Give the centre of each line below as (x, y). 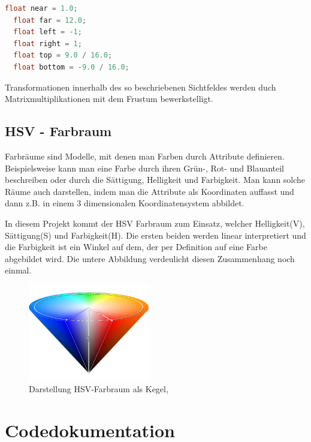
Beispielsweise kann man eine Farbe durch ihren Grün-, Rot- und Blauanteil (145, 168)
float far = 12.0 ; (50, 20)
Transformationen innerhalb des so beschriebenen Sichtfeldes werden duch (141, 87)
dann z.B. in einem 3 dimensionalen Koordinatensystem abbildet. (125, 203)
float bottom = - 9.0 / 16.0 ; (71, 67)
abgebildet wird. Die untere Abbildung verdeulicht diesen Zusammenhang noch (150, 258)
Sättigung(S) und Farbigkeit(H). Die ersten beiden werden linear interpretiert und (155, 235)
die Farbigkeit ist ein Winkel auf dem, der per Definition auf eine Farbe (136, 247)
